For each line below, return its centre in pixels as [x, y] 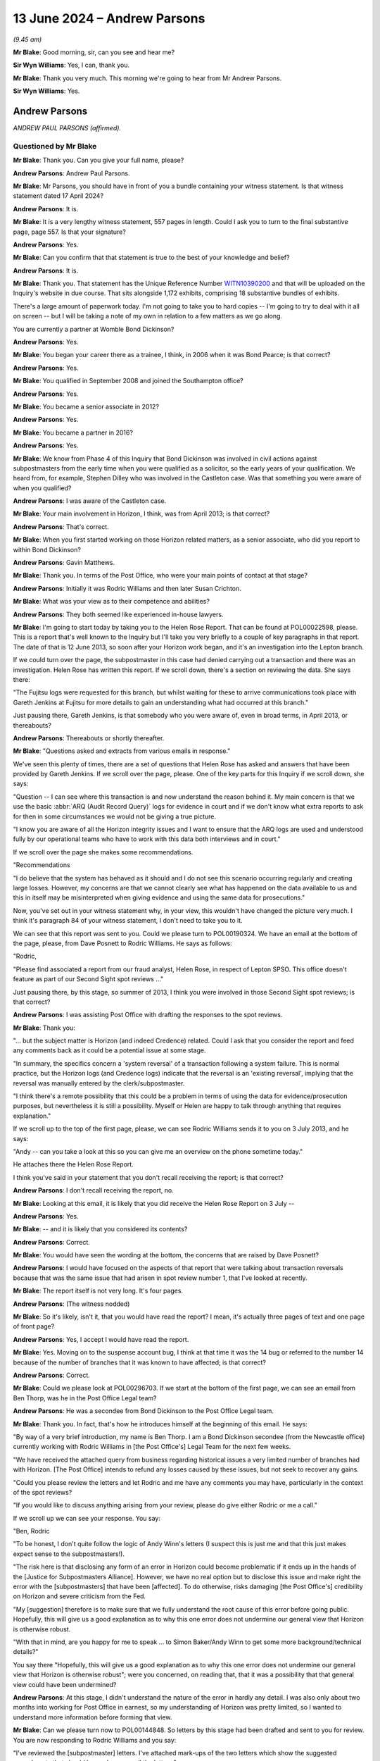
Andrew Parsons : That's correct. [61, 527]
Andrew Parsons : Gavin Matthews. [64, 563]
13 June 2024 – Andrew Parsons [109, 18]
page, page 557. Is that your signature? [69, 232]
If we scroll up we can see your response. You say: [87, 1518]
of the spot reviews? [43, 1492]
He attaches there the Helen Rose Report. [73, 1164]
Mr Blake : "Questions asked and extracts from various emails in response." [122, 751]
